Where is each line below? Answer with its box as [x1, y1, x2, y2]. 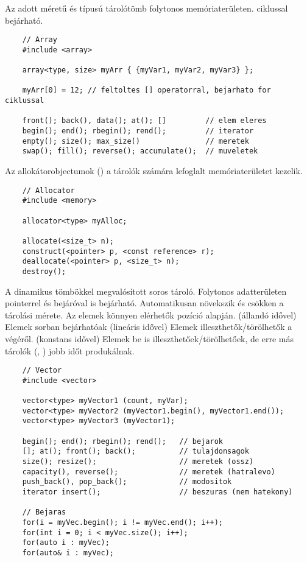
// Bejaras [22, 508, 66, 517]
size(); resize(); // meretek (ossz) [22, 457, 254, 466]
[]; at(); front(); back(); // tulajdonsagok [22, 447, 249, 456]
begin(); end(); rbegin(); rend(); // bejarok [22, 437, 223, 446]
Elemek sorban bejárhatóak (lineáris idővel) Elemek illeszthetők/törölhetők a [5, 320, 292, 333]
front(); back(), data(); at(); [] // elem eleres [22, 116, 267, 125]
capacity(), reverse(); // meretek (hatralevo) [22, 467, 275, 476]
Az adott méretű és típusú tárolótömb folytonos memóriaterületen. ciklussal [5, 2, 288, 14]
